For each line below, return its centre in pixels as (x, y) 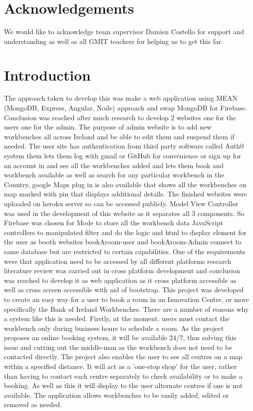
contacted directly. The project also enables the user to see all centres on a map (123, 357)
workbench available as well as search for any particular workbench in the (114, 175)
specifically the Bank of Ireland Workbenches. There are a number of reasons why (126, 309)
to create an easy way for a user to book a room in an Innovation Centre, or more (126, 299)
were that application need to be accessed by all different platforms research (118, 261)
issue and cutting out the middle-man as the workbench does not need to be (118, 347)
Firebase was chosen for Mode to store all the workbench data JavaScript (114, 223)
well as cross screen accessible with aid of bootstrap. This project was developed (124, 290)
